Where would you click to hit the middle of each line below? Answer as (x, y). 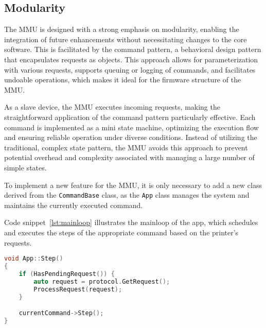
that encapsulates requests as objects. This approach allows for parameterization (131, 59)
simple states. (25, 167)
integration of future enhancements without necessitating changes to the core (126, 39)
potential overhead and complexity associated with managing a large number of (129, 157)
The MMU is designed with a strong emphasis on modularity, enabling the (122, 29)
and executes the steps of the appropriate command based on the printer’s (121, 232)
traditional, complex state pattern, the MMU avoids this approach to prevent (126, 147)
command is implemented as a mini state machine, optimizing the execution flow (131, 127)
